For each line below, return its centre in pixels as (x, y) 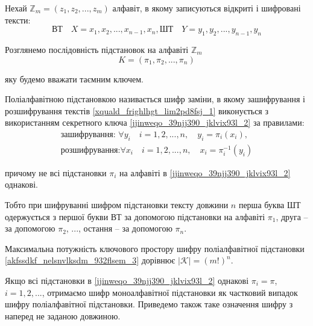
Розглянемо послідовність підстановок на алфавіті (97, 49)
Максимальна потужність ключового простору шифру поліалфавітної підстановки (155, 248)
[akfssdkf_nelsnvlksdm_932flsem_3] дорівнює (90, 260)
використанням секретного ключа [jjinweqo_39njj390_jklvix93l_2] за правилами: (155, 122)
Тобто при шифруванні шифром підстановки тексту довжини (117, 205)
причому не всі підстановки (56, 172)
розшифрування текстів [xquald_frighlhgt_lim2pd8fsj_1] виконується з (137, 110)
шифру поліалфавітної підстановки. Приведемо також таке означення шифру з (149, 304)
